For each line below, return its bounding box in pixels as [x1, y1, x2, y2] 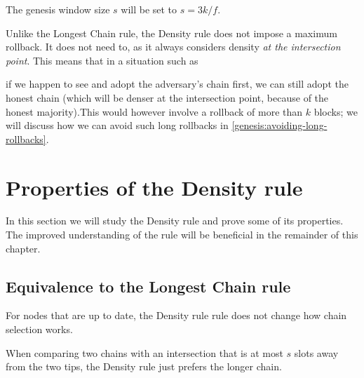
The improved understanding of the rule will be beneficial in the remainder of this [6, 227, 358, 242]
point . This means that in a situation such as [6, 53, 198, 67]
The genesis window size [6, 2, 110, 16]
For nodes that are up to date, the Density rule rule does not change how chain [6, 308, 347, 323]
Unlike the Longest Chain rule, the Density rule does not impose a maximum [6, 25, 337, 40]
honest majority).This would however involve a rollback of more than [6, 104, 303, 119]
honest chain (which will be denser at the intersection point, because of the [6, 90, 329, 104]
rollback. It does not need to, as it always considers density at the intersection [6, 39, 341, 54]
